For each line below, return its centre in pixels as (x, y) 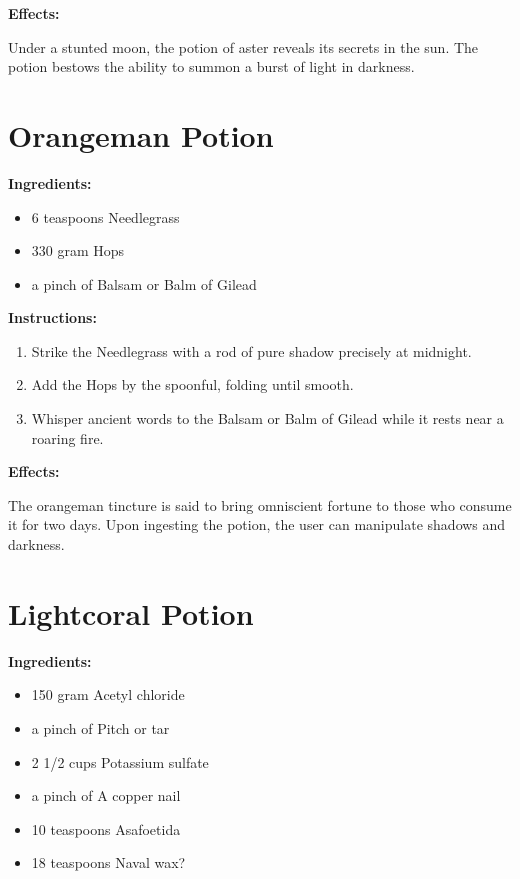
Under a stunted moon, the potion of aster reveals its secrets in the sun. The (243, 46)
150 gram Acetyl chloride (108, 694)
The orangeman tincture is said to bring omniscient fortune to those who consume (260, 504)
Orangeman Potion (141, 134)
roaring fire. (67, 437)
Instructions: (52, 317)
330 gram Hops (78, 250)
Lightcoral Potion (131, 612)
